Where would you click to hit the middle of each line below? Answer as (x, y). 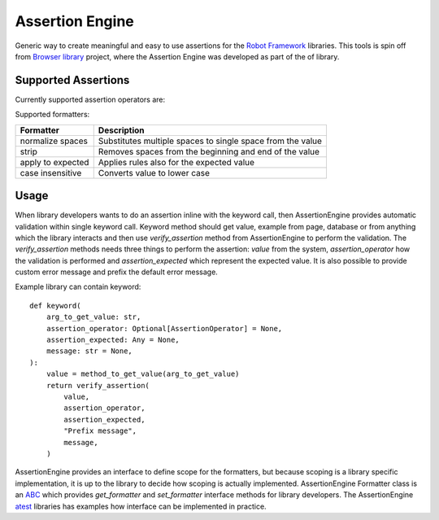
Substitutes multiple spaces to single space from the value (210, 141)
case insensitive (51, 173)
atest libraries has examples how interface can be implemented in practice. (141, 506)
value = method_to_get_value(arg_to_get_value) (143, 374)
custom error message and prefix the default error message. (117, 272)
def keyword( (55, 306)
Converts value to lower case (154, 173)
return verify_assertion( (98, 385)
